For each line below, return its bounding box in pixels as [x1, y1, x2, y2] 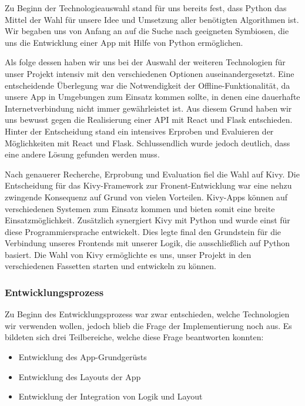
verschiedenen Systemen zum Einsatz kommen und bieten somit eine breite [5, 202, 275, 214]
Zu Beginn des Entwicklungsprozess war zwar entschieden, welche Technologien [5, 308, 290, 320]
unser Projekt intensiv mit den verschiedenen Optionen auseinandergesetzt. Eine [5, 67, 294, 79]
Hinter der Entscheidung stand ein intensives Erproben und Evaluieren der [5, 125, 274, 137]
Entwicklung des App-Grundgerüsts [18, 351, 147, 363]
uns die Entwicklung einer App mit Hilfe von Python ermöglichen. [5, 36, 243, 48]
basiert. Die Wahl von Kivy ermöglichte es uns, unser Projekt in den [5, 248, 252, 260]
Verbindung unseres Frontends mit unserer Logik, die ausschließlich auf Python [5, 237, 290, 249]
